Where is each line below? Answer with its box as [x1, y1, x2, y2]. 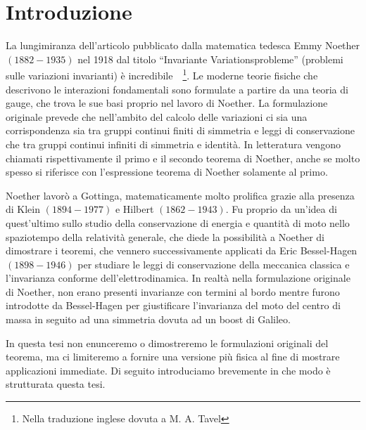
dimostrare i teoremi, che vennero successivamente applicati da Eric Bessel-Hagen [6, 243, 358, 258]
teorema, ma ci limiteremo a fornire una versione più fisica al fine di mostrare [6, 349, 340, 364]
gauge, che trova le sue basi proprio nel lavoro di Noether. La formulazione [6, 96, 328, 110]
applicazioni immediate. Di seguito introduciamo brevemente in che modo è [6, 363, 331, 377]
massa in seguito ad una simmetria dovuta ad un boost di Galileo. [6, 312, 291, 327]
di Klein [6, 202, 41, 216]
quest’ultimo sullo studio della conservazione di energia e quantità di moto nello [6, 215, 350, 230]
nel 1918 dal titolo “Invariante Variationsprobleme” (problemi [77, 51, 343, 66]
